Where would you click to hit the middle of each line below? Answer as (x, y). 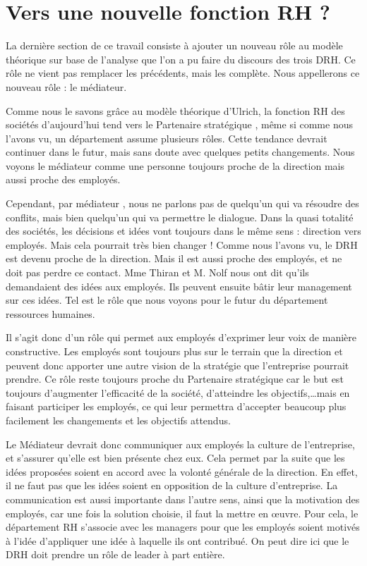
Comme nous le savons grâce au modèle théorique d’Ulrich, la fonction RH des (175, 110)
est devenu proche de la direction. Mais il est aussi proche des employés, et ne (174, 258)
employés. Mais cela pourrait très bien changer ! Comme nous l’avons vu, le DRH (182, 244)
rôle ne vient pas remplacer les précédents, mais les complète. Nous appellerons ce (183, 73)
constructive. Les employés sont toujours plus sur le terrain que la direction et (174, 351)
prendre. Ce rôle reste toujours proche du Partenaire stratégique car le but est (175, 379)
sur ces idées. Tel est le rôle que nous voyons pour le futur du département (167, 300)
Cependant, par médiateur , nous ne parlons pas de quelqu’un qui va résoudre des (182, 203)
